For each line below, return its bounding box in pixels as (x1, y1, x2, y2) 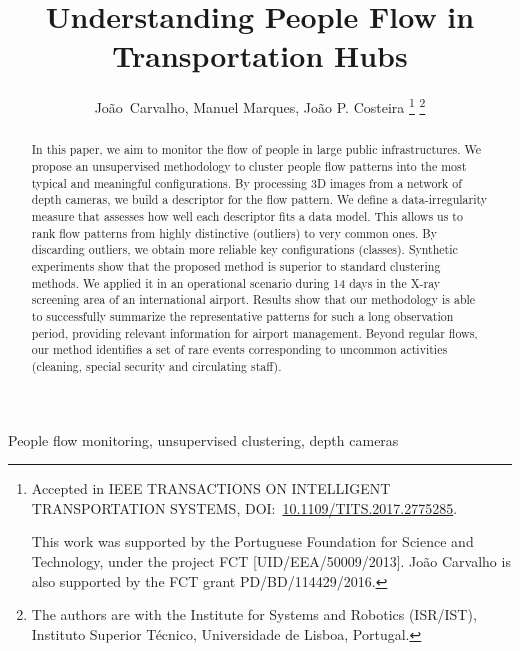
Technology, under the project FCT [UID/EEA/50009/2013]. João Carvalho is (31, 550, 511, 571)
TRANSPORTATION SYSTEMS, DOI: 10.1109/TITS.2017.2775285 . (31, 497, 458, 518)
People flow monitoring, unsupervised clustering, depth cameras (8, 429, 399, 450)
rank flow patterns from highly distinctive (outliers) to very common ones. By (31, 224, 438, 241)
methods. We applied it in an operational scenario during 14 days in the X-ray (31, 274, 441, 291)
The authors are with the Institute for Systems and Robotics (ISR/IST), (31, 604, 477, 625)
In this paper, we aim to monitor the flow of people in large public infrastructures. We (31, 141, 482, 158)
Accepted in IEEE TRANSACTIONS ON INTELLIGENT (31, 478, 391, 499)
